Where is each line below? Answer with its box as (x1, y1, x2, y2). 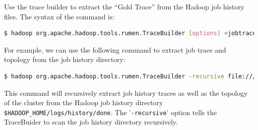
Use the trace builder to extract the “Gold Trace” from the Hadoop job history (4, 1, 245, 11)
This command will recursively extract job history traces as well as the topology (4, 87, 248, 98)
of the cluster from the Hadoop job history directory (4, 97, 163, 108)
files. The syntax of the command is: (4, 11, 115, 21)
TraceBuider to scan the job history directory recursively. (4, 117, 178, 127)
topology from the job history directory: (4, 54, 126, 65)
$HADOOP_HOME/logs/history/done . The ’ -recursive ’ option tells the (4, 107, 217, 117)
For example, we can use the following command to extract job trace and (4, 44, 226, 55)
